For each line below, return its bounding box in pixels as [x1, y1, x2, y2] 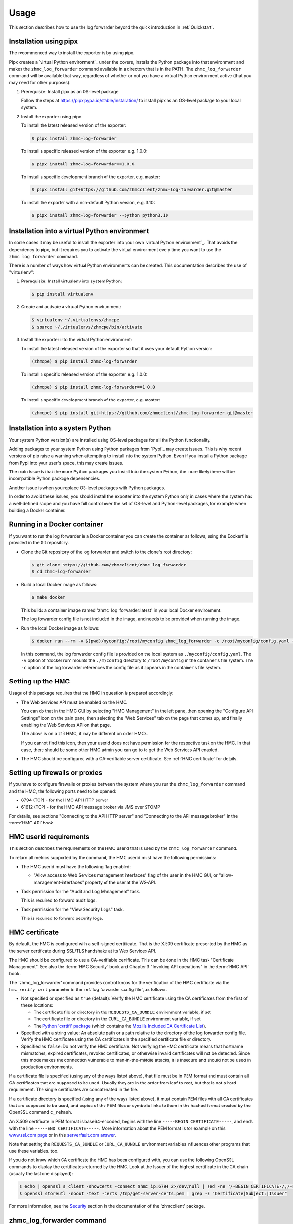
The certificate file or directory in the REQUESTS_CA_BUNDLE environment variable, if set [33, 1009, 211, 1015]
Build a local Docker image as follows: [21, 582, 98, 588]
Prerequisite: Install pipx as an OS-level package [21, 89, 119, 94]
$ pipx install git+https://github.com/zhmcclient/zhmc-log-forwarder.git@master [31, 187, 233, 192]
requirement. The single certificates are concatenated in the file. [9, 1087, 139, 1093]
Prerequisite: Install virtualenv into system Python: [21, 278, 122, 284]
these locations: [21, 1002, 54, 1008]
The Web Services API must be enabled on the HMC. [21, 699, 128, 705]
